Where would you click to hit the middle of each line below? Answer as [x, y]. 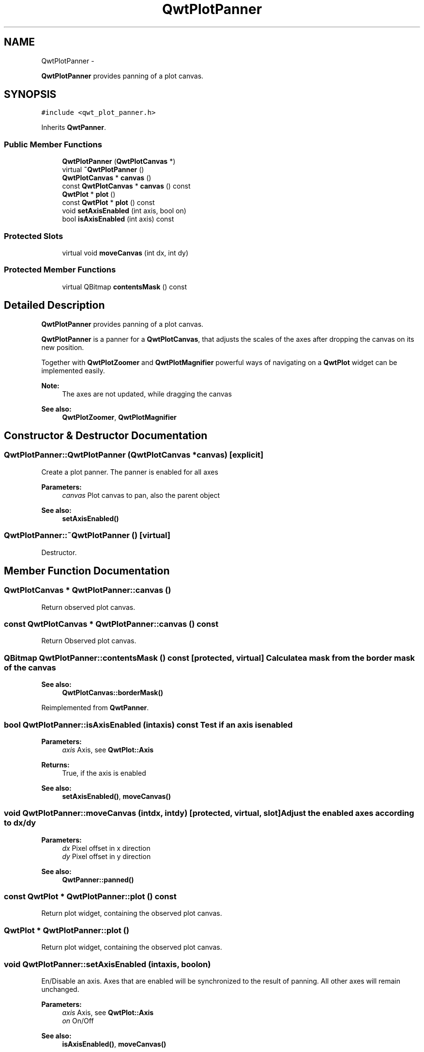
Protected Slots [34, 236]
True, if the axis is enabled [104, 773]
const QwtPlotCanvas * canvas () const [126, 186]
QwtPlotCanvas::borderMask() [113, 693]
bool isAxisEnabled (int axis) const [118, 219]
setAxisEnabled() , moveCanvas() [116, 796]
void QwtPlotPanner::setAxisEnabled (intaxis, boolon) [107, 964]
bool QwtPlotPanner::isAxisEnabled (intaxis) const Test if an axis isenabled [148, 725]
